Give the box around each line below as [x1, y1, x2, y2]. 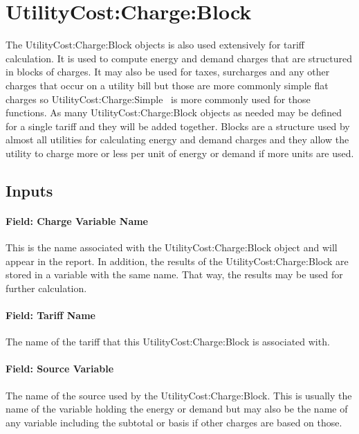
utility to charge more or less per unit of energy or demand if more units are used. [6, 145, 354, 160]
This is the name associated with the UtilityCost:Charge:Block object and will [6, 240, 338, 255]
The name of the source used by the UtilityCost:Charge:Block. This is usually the [6, 388, 352, 402]
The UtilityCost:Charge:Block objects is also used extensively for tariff [6, 37, 305, 52]
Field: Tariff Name [6, 308, 95, 323]
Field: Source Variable [6, 361, 114, 376]
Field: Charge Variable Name [6, 213, 148, 228]
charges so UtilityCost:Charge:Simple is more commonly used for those [6, 91, 311, 106]
